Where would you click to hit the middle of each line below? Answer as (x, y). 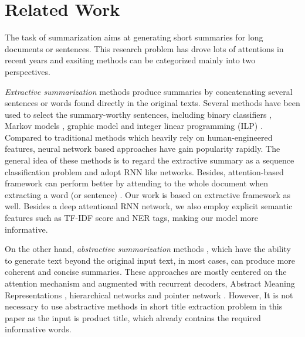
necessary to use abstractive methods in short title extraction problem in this (144, 306)
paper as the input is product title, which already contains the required (133, 317)
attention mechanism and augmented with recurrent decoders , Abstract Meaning (150, 283)
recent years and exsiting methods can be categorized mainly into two (130, 60)
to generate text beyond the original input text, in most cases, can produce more (150, 260)
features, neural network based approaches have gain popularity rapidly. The (143, 149)
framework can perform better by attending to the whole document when (136, 183)
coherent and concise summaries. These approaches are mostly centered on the (146, 272)
